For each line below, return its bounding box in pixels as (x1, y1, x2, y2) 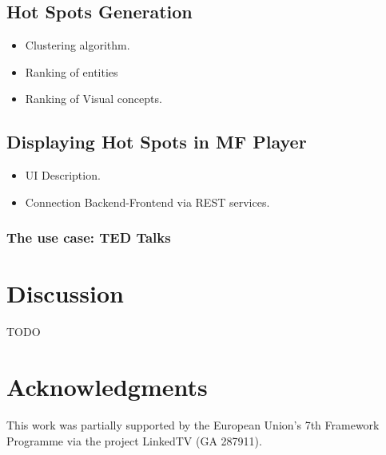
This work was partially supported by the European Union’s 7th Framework (6, 417, 380, 433)
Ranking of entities (25, 63, 118, 80)
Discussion (6, 277, 124, 310)
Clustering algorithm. (25, 37, 130, 53)
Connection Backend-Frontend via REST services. (25, 193, 270, 210)
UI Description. (25, 167, 101, 184)
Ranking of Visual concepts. (25, 90, 162, 107)
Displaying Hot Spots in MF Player (6, 129, 307, 154)
